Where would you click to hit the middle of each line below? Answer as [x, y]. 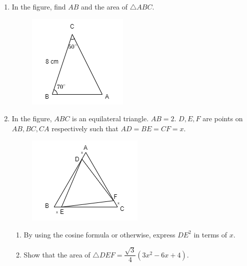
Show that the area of [57, 254]
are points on [223, 118]
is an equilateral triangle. [110, 118]
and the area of [104, 7]
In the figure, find [39, 7]
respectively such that [85, 128]
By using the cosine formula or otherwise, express [99, 234]
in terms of [210, 234]
